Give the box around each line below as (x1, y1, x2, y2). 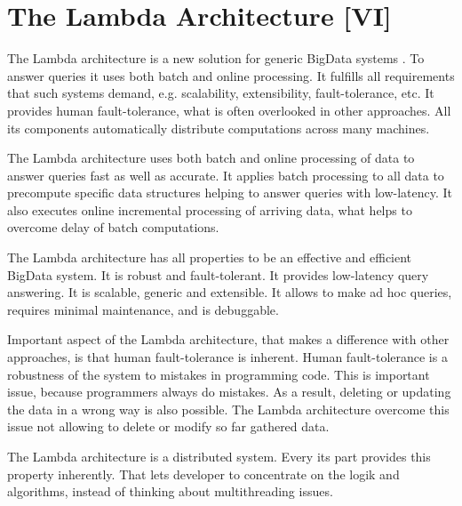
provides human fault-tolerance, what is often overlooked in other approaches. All (7, 100, 451, 119)
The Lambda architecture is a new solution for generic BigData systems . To (7, 49, 425, 68)
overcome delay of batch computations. (7, 218, 219, 237)
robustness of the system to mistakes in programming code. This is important (7, 365, 430, 383)
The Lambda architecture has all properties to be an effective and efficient (7, 248, 412, 267)
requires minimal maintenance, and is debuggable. (7, 300, 279, 318)
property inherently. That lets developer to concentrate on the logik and (7, 464, 400, 483)
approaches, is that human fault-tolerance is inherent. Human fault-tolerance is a (7, 348, 448, 366)
